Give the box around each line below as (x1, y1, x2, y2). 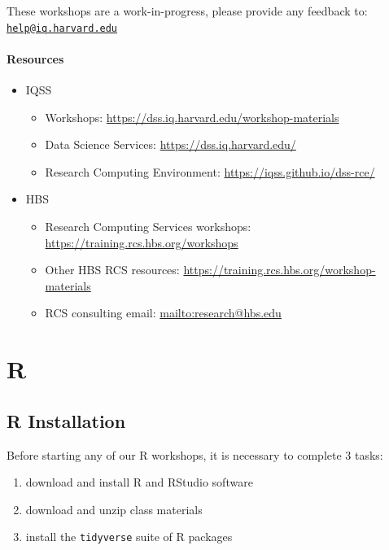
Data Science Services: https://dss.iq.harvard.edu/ (45, 136, 296, 153)
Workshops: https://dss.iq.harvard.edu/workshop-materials (45, 108, 339, 125)
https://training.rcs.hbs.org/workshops (45, 234, 238, 251)
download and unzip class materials (25, 500, 203, 517)
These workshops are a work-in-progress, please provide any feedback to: (7, 2, 368, 19)
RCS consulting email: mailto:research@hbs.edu (45, 304, 282, 321)
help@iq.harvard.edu (7, 22, 118, 34)
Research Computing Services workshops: (45, 218, 251, 235)
